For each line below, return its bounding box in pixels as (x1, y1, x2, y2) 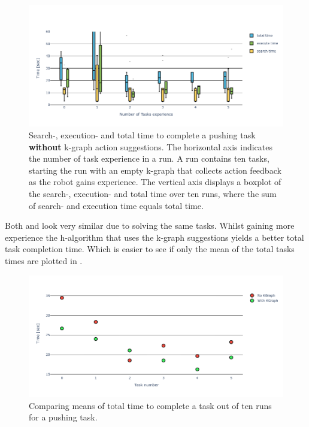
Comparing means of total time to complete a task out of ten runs (29, 399, 272, 411)
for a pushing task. (29, 411, 98, 423)
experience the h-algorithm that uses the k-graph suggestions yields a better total (5, 231, 304, 243)
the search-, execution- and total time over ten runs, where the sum (29, 187, 277, 200)
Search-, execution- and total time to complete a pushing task (29, 129, 256, 141)
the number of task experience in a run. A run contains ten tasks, (29, 152, 269, 165)
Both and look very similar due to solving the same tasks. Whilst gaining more (5, 219, 295, 232)
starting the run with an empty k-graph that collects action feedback (29, 163, 281, 176)
